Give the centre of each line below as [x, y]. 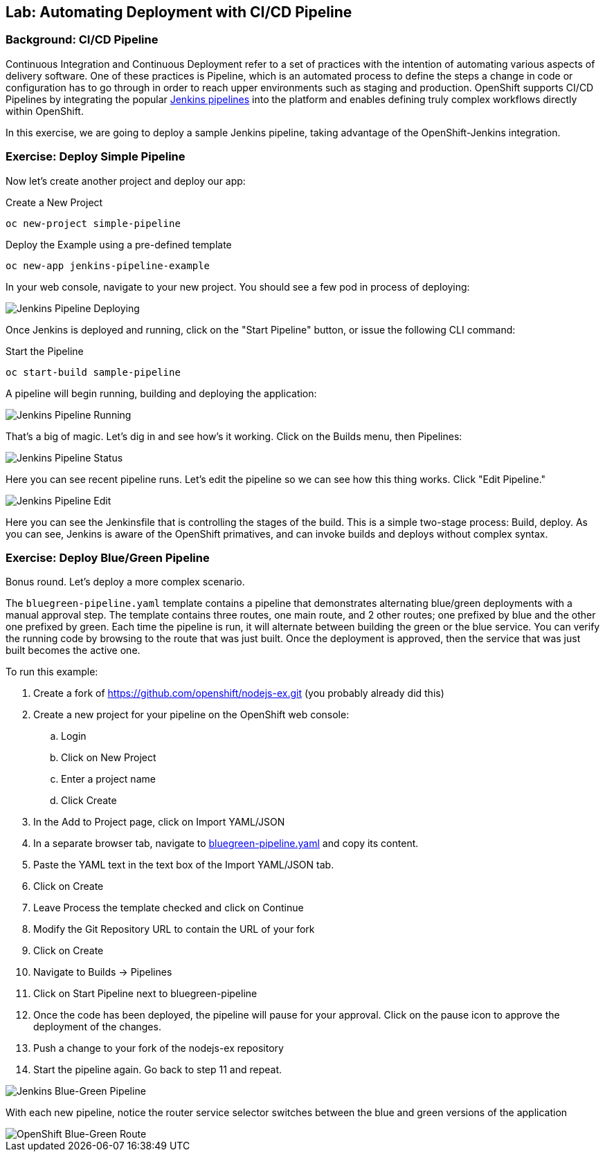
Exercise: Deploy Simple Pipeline [96, 157]
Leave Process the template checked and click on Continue [169, 908]
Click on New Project [109, 758]
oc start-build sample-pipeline [93, 372]
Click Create [89, 801]
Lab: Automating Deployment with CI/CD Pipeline [179, 12]
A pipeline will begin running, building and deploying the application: [161, 393]
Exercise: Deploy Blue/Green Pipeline [108, 557]
